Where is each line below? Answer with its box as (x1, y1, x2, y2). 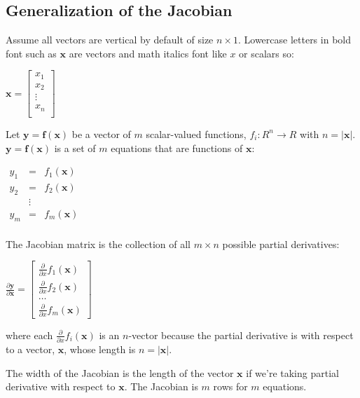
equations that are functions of (111, 140, 243, 155)
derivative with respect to (6, 379, 116, 394)
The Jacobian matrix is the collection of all (6, 236, 191, 251)
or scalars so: (239, 46, 294, 60)
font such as (6, 46, 57, 60)
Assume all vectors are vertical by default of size (6, 32, 214, 47)
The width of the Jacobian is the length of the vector (6, 365, 234, 380)
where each (6, 327, 53, 342)
